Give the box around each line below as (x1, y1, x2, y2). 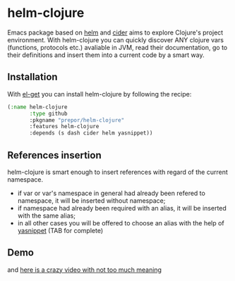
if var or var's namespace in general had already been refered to (17, 189, 206, 197)
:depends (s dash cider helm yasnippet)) (29, 130, 153, 137)
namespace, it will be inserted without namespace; (17, 196, 166, 205)
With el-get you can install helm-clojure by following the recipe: (7, 89, 192, 98)
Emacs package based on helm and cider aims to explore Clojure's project (7, 28, 224, 37)
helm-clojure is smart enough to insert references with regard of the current (7, 168, 228, 176)
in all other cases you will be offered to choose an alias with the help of (17, 218, 224, 227)
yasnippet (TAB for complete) (17, 226, 104, 235)
